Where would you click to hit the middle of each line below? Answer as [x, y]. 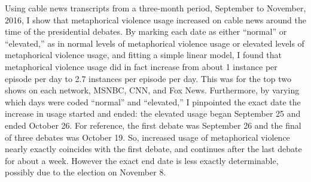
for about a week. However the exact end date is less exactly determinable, [142, 160]
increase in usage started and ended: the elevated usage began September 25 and [153, 113]
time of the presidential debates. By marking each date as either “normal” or [146, 31]
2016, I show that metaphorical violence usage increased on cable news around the [155, 19]
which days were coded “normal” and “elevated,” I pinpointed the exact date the [153, 101]
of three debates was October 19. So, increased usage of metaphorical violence [147, 137]
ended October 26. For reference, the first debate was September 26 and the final [153, 125]
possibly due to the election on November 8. [86, 172]
